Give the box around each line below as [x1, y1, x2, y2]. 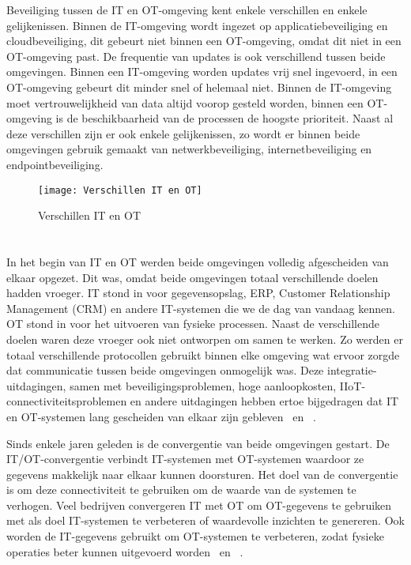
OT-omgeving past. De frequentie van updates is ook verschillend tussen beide [6, 47, 386, 64]
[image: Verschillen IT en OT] [38, 184, 202, 196]
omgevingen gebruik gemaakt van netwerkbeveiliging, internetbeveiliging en [6, 141, 372, 157]
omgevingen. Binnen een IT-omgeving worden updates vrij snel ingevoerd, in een [6, 63, 398, 80]
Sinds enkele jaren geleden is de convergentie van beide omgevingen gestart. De [6, 435, 390, 451]
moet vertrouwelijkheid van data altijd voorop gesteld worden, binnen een [6, 94, 364, 111]
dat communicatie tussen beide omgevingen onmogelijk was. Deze [6, 362, 324, 379]
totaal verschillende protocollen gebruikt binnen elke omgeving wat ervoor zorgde [6, 346, 400, 363]
